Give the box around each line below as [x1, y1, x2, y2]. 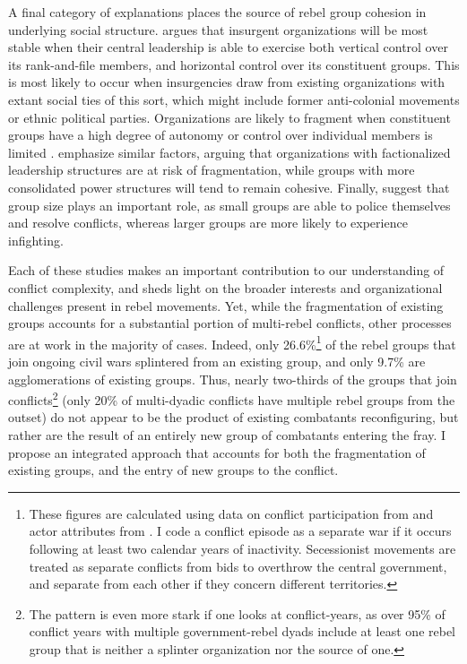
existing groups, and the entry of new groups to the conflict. [8, 461, 339, 479]
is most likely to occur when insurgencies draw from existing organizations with [8, 73, 445, 91]
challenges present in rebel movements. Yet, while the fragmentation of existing [8, 296, 444, 315]
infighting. [8, 230, 64, 249]
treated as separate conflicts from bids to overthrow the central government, [29, 556, 447, 575]
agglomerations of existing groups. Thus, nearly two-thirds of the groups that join [8, 369, 457, 388]
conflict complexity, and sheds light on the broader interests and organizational [8, 278, 443, 297]
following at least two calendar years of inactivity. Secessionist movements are [29, 539, 456, 557]
